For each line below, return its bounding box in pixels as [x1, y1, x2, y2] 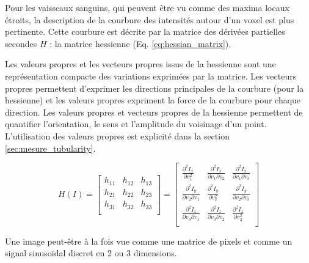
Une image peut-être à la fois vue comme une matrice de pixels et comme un [5, 234, 293, 247]
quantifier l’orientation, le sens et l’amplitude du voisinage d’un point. [5, 117, 267, 130]
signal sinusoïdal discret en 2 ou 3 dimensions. [5, 246, 177, 259]
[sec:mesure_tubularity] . [5, 141, 96, 154]
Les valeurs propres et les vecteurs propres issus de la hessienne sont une [5, 57, 276, 70]
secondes [5, 37, 37, 50]
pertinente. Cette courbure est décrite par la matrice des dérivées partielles [5, 25, 285, 38]
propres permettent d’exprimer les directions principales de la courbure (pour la [5, 81, 304, 94]
